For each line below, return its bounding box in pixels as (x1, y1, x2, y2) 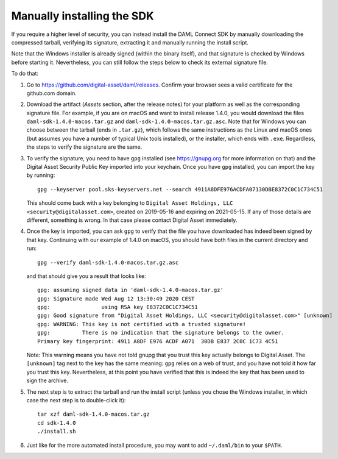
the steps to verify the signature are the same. (26, 143, 143, 151)
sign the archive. (26, 377, 68, 384)
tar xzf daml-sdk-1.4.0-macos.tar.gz (37, 411, 150, 418)
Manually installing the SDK (11, 9, 155, 23)
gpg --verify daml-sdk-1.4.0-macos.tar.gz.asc (37, 259, 179, 266)
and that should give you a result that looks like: (26, 272, 146, 280)
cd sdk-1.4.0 (37, 419, 76, 426)
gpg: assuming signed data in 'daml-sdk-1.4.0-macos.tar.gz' (37, 286, 224, 294)
